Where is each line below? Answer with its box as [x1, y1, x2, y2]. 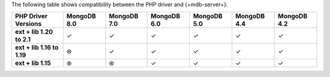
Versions [15, 20, 42, 28]
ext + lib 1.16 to [15, 43, 59, 52]
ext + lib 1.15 [15, 59, 51, 67]
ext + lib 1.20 [15, 28, 53, 36]
